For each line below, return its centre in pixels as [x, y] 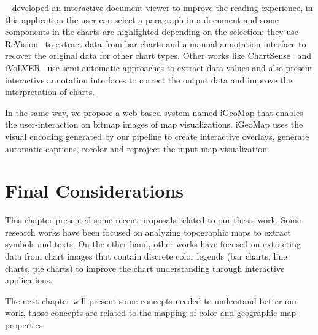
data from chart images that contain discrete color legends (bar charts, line [146, 256]
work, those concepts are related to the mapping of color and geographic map [151, 313]
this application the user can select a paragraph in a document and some [142, 19]
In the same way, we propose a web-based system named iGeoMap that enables [154, 112]
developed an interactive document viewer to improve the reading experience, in [162, 7]
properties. [25, 325]
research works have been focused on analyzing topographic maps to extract [148, 232]
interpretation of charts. [50, 92]
